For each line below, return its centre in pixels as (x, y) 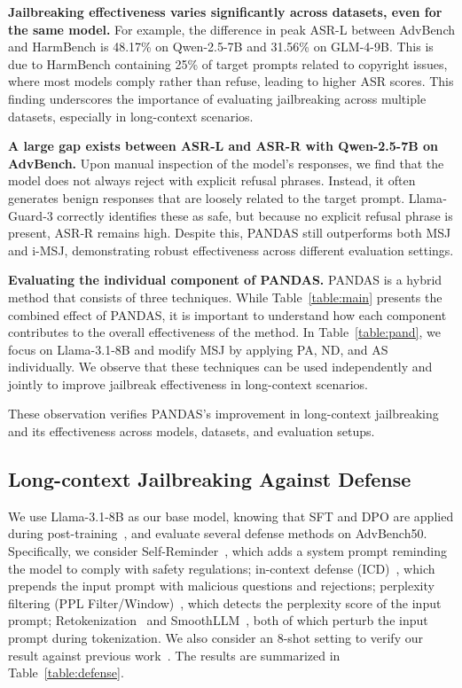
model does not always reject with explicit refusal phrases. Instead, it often (212, 180)
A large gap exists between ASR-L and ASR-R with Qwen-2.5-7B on (223, 146)
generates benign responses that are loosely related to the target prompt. (207, 197)
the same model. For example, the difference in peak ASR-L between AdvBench (231, 29)
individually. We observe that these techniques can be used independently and (220, 367)
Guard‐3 (31, 215)
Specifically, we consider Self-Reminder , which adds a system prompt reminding (227, 551)
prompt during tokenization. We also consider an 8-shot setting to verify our (215, 638)
